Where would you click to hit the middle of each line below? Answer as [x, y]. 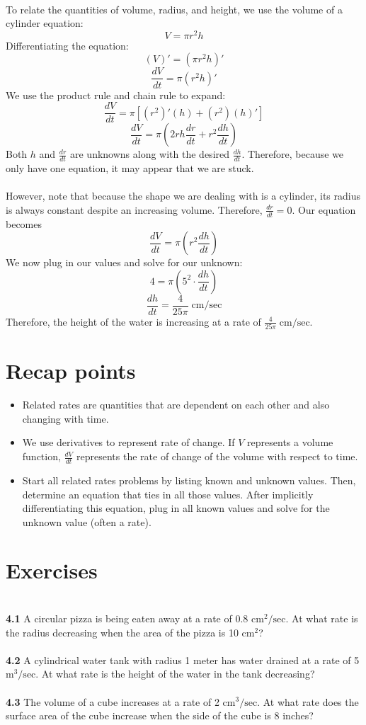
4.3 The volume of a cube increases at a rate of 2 [113, 701]
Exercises [52, 570]
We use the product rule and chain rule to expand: [116, 95]
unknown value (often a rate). [87, 521]
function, [41, 456]
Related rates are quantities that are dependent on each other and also [176, 405]
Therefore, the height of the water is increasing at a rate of [133, 321]
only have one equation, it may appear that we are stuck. [130, 168]
